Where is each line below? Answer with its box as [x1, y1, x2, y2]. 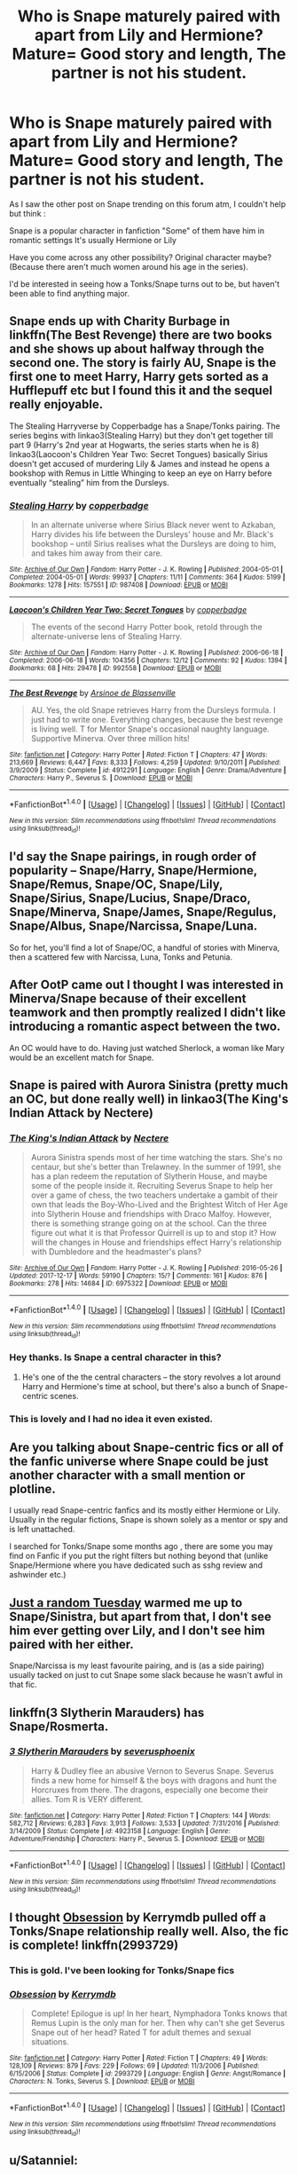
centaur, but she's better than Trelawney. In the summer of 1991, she [30, 1161, 282, 1173]
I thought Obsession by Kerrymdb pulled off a [9, 1910, 266, 1926]
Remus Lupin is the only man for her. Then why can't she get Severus [30, 2018, 286, 2029]
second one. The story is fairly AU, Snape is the [9, 355, 277, 370]
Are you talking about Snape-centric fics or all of [9, 1440, 284, 1455]
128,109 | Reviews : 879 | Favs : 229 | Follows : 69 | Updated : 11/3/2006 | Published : [9, 2061, 260, 2070]
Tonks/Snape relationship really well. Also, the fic [9, 1924, 289, 1939]
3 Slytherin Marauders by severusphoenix [9, 1745, 195, 1758]
